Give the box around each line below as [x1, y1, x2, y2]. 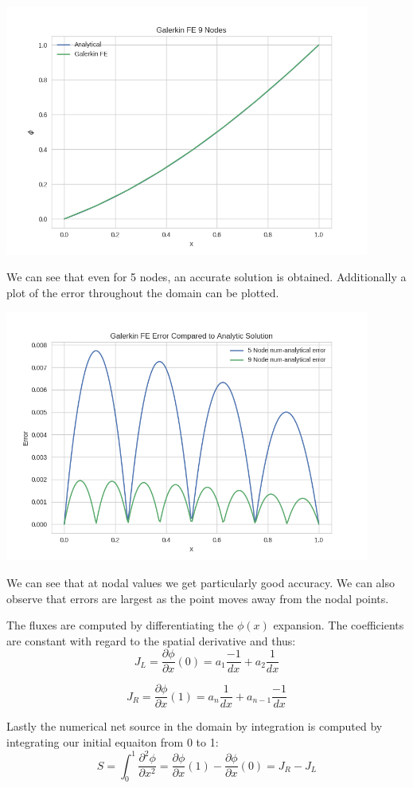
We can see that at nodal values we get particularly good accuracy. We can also [6, 574, 395, 590]
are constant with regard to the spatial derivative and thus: [6, 632, 296, 649]
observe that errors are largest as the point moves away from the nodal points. [6, 590, 389, 606]
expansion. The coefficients [273, 617, 404, 633]
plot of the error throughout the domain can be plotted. [6, 284, 279, 300]
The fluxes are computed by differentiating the [6, 617, 234, 633]
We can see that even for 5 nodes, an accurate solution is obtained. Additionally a [6, 269, 407, 285]
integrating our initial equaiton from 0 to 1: [6, 734, 219, 751]
